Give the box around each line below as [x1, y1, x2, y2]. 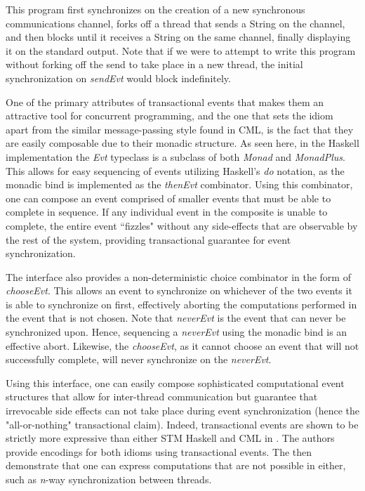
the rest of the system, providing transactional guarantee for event [6, 232, 291, 247]
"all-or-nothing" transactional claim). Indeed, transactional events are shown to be [6, 417, 359, 431]
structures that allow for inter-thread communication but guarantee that [6, 389, 318, 404]
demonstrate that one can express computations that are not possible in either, [6, 458, 346, 473]
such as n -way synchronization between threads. [6, 472, 212, 486]
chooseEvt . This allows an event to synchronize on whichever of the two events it [6, 283, 352, 298]
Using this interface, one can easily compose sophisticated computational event [6, 375, 345, 390]
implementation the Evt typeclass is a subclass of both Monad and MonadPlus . [6, 149, 345, 164]
